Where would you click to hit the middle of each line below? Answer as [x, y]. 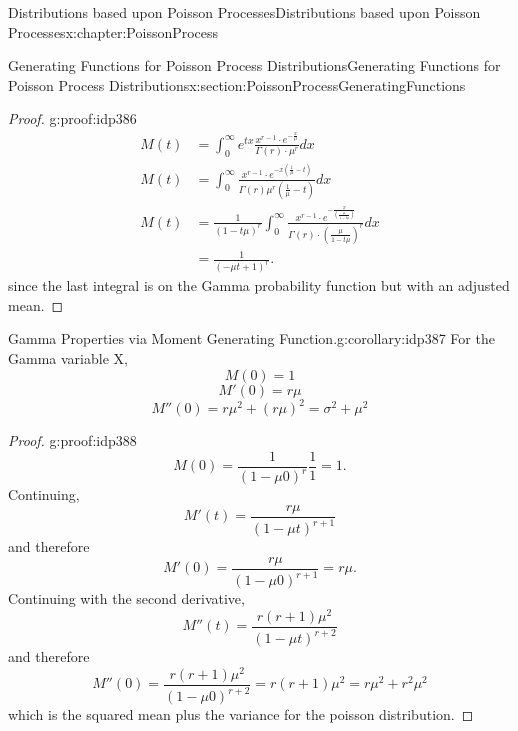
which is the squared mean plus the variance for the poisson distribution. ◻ [241, 714]
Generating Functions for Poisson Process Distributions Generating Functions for [254, 65]
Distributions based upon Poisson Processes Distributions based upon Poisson [244, 12]
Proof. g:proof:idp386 [72, 118]
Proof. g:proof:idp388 [72, 440]
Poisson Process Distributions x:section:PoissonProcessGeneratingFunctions [237, 84]
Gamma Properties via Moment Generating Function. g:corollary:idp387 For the [251, 338]
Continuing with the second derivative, [126, 598]
